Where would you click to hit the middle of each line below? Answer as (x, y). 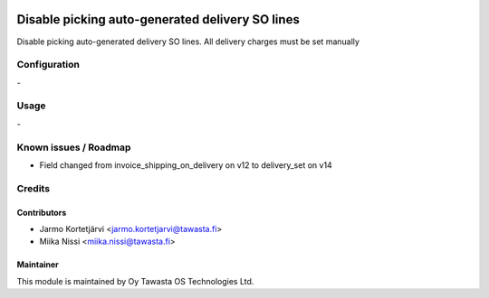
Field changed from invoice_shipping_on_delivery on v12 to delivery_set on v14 (186, 165)
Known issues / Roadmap (74, 147)
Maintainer (38, 265)
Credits (33, 188)
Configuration (48, 65)
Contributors (42, 212)
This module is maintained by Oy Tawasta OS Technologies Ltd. (135, 281)
